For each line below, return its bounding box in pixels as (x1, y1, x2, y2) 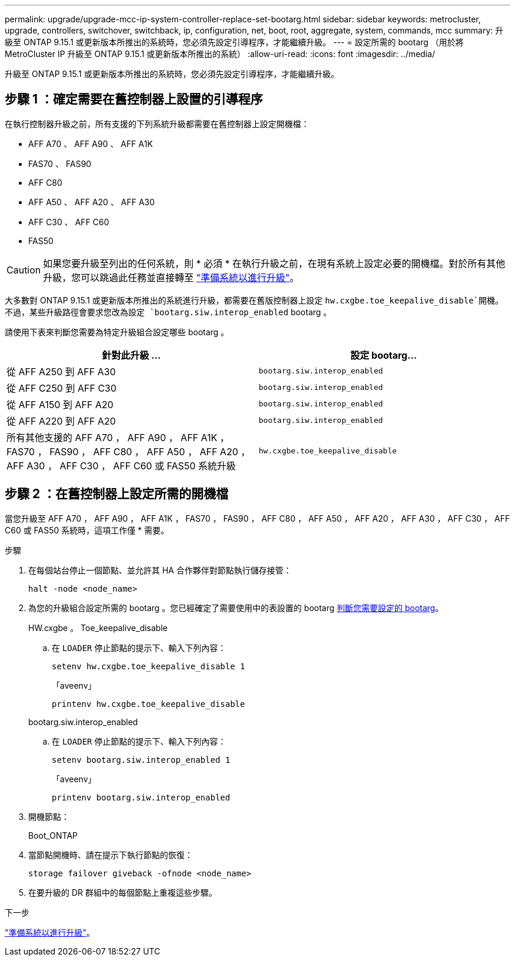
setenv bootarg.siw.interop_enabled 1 (52, 755, 230, 765)
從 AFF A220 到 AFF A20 (6, 415, 116, 427)
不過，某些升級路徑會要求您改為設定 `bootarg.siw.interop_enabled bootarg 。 (5, 306, 332, 317)
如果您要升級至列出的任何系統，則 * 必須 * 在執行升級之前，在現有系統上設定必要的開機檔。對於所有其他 (43, 257, 506, 269)
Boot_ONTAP (28, 830, 78, 840)
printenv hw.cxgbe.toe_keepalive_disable (52, 699, 245, 709)
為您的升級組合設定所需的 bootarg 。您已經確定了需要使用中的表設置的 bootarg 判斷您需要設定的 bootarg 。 (28, 602, 444, 613)
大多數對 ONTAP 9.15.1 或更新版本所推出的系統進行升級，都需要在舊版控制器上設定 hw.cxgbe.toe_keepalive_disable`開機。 (5, 295, 504, 305)
